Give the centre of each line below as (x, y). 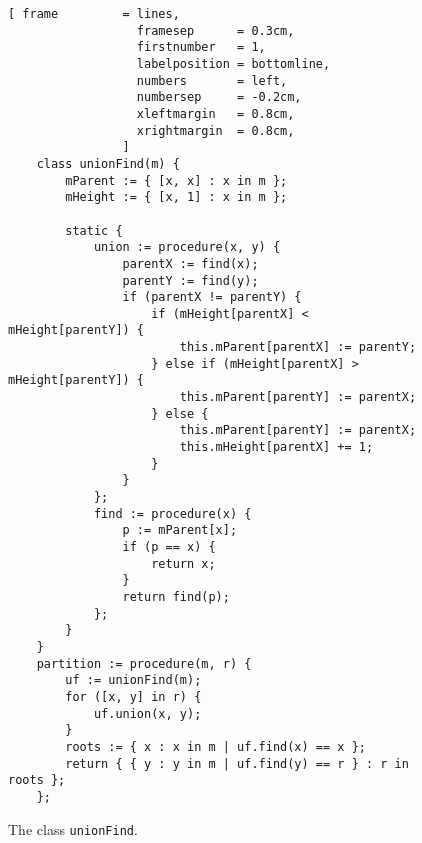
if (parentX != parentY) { (212, 297)
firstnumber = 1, (201, 47)
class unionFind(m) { (108, 163)
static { (94, 230)
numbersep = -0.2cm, (219, 97)
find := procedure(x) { (172, 513)
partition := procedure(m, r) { (144, 663)
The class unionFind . (73, 828)
